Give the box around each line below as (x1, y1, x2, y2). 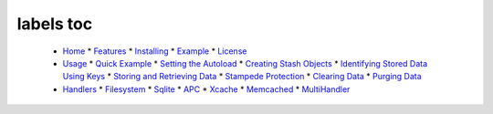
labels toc (16, 14, 93, 34)
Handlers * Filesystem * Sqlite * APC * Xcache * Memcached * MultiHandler (62, 83, 351, 95)
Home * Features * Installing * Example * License (62, 46, 247, 57)
